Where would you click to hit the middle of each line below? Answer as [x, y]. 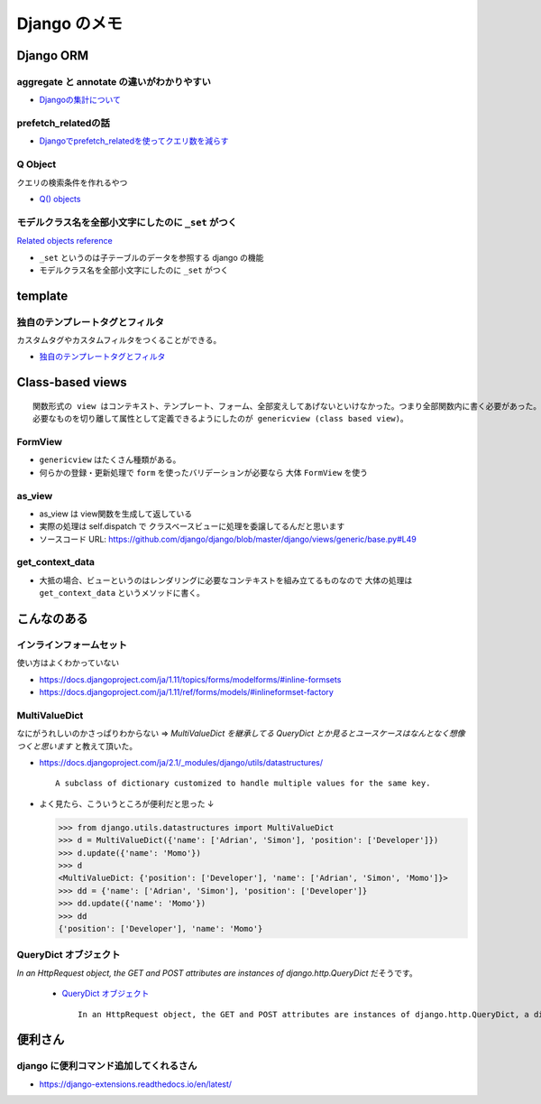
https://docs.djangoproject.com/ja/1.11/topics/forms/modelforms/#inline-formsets [190, 679]
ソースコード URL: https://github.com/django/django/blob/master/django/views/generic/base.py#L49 [228, 539]
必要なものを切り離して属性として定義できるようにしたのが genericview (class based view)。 [221, 419]
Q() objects [60, 199]
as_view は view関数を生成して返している [116, 514]
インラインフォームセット [72, 645]
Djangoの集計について [80, 100]
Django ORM [53, 56]
